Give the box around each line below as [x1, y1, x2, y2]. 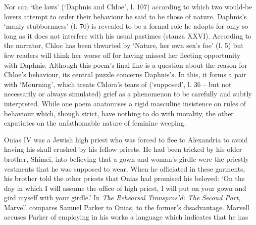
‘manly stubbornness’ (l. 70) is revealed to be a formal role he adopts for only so [4, 21, 248, 31]
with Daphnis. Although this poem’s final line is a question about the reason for [4, 59, 248, 70]
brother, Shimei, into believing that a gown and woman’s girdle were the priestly [4, 153, 249, 164]
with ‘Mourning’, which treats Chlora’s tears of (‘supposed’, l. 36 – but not [4, 79, 232, 89]
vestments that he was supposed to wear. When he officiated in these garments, [4, 163, 245, 174]
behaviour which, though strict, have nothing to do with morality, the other [4, 108, 234, 118]
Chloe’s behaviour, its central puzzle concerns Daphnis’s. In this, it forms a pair [4, 69, 247, 80]
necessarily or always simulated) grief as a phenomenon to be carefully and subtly [4, 89, 252, 99]
